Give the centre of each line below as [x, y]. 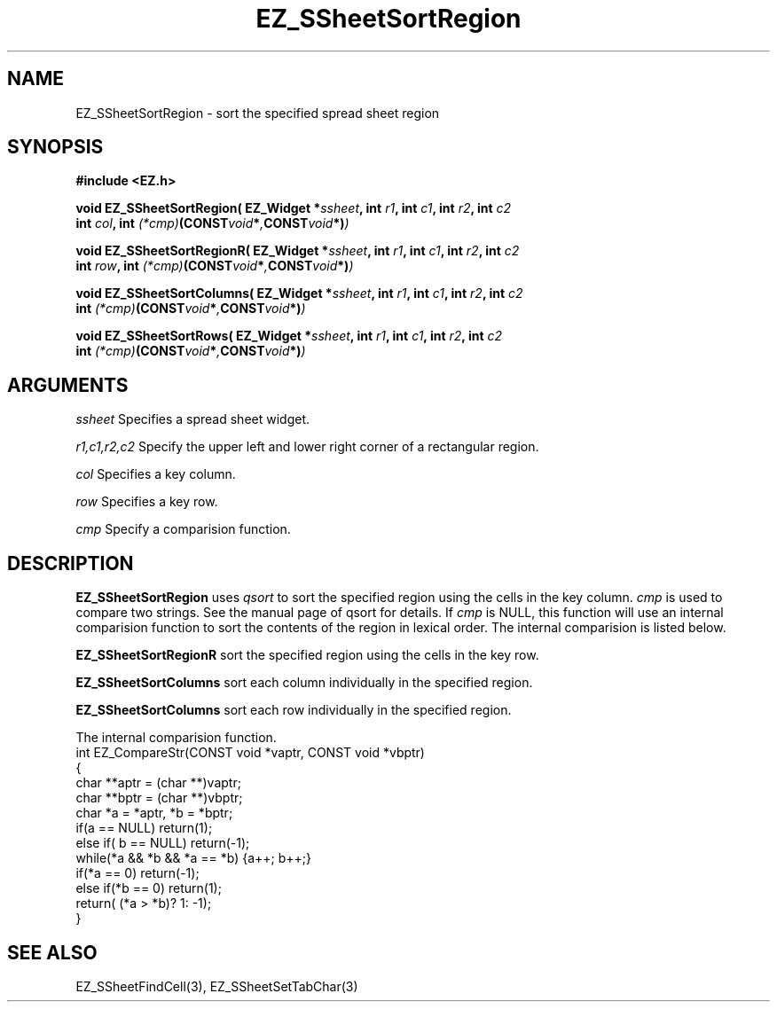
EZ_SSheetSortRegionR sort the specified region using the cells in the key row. [307, 655]
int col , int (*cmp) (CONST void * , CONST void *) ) [212, 223]
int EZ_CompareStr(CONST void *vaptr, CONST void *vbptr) [250, 753]
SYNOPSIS [55, 147]
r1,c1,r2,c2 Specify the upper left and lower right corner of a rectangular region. [307, 447]
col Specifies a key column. [156, 474]
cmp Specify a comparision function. [183, 529]
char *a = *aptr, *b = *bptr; [154, 813]
